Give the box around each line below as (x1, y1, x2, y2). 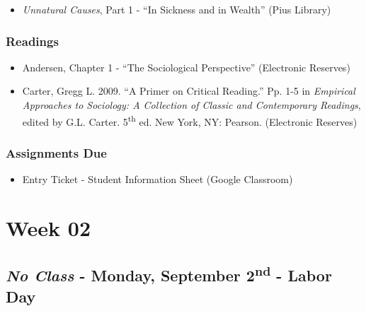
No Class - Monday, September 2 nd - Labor (6, 262, 332, 286)
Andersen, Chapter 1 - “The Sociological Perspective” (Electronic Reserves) (22, 59, 350, 74)
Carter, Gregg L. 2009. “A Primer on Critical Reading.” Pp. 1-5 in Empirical (22, 83, 355, 98)
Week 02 (6, 213, 91, 242)
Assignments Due (6, 143, 107, 161)
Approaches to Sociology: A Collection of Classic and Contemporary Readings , (22, 98, 361, 112)
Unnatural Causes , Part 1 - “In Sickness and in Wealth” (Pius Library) (22, 2, 331, 16)
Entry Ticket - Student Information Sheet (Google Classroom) (22, 172, 293, 187)
